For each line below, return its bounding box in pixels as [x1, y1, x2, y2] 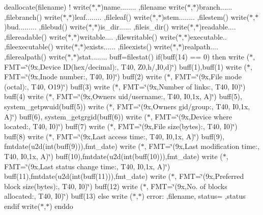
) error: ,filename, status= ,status [141, 191, 246, 201]
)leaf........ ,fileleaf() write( [72, 11, 153, 22]
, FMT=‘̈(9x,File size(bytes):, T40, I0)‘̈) [113, 121, 238, 132]
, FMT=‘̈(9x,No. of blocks [146, 180, 227, 191]
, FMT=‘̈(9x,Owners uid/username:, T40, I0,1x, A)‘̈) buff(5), [52, 91, 242, 102]
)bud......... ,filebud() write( [4, 21, 89, 32]
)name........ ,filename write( [101, 2, 187, 12]
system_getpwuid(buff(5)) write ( [4, 101, 109, 111]
